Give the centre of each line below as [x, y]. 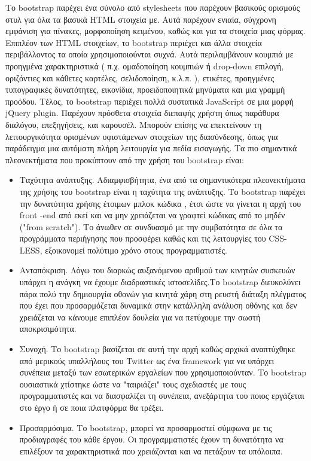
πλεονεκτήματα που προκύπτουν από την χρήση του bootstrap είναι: [125, 159]
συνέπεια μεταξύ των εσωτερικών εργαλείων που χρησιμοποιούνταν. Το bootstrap [163, 372]
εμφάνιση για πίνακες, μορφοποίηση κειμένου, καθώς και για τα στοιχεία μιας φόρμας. [155, 31]
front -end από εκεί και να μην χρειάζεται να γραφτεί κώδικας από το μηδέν [152, 215]
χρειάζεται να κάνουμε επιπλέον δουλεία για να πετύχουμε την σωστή [140, 317]
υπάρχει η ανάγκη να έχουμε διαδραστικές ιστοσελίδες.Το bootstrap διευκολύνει [160, 282]
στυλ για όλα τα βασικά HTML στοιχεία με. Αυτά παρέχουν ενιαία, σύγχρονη [141, 19]
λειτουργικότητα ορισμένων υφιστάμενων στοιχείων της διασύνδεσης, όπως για [142, 136]
